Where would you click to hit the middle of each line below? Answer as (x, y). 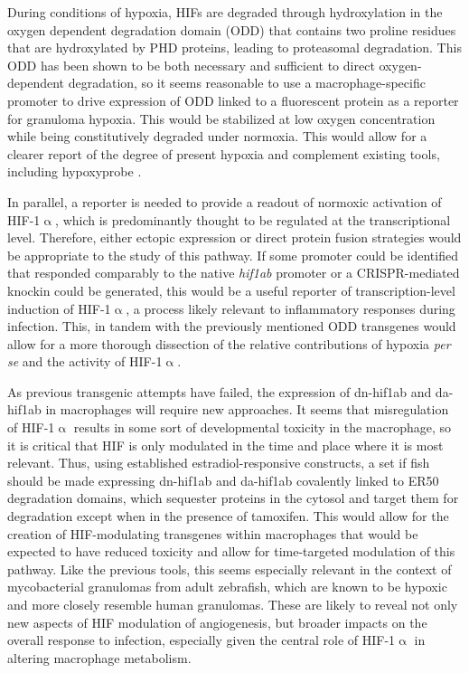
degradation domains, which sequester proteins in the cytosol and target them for (233, 498)
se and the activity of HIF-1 (85, 361)
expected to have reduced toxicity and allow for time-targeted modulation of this (231, 551)
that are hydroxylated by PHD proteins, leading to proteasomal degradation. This (234, 47)
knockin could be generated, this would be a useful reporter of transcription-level (231, 290)
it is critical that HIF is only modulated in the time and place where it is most (225, 445)
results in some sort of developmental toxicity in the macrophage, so (263, 427)
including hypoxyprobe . (75, 171)
